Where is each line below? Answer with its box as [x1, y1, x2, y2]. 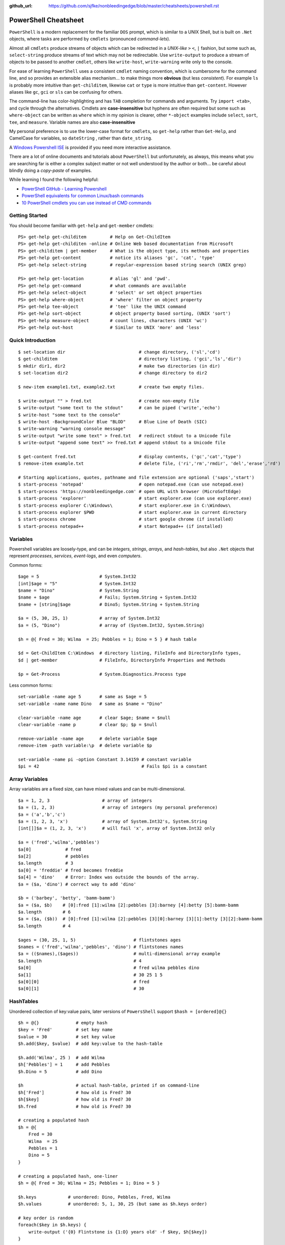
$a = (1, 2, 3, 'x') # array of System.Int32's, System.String [18, 819, 207, 824]
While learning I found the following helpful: [9, 177, 99, 183]
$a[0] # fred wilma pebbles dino [18, 965, 199, 971]
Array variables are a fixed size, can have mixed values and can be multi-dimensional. [9, 786, 186, 792]
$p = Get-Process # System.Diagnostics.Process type [18, 671, 186, 677]
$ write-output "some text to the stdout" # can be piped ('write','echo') [18, 405, 221, 411]
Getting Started [9, 212, 47, 219]
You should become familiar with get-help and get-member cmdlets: [9, 222, 154, 229]
